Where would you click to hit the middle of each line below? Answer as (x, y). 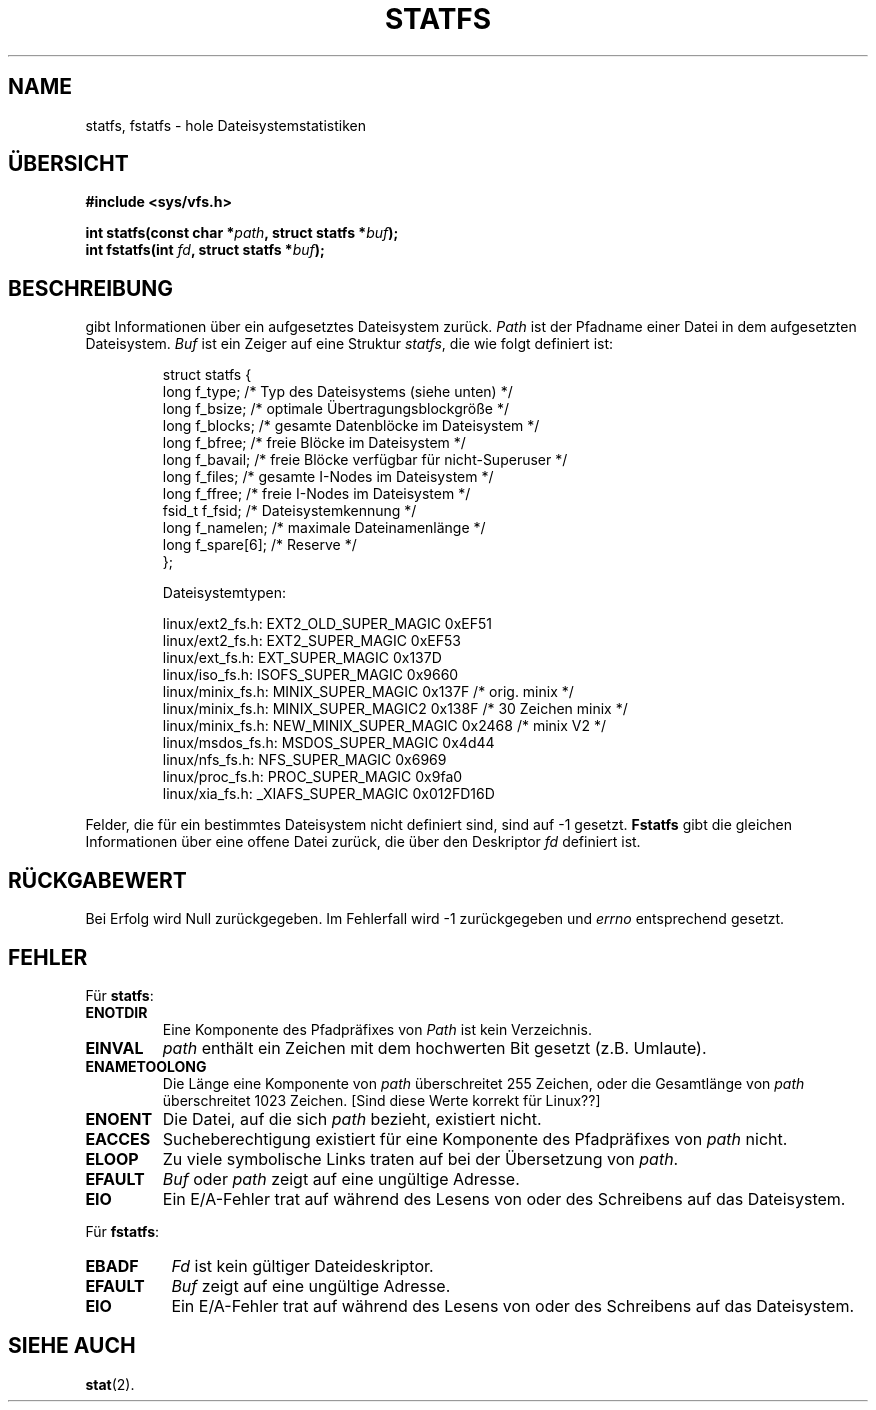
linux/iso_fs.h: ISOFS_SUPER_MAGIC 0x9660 (310, 675)
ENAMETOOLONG (146, 1066)
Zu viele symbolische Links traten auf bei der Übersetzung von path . (420, 1158)
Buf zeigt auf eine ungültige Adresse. (311, 1285)
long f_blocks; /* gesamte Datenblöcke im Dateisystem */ (351, 426)
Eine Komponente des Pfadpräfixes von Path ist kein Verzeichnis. (377, 1029)
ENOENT (119, 1118)
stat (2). (110, 1384)
